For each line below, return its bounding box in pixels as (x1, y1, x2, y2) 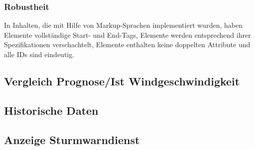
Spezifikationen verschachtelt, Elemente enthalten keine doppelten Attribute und (4, 39, 251, 50)
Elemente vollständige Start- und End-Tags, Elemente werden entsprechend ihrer (4, 29, 251, 40)
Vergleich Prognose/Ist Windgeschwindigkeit (4, 73, 240, 88)
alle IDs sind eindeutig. (4, 49, 75, 59)
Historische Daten (4, 102, 99, 118)
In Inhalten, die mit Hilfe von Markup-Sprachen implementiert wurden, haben (4, 20, 243, 30)
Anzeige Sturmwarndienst (4, 132, 140, 147)
